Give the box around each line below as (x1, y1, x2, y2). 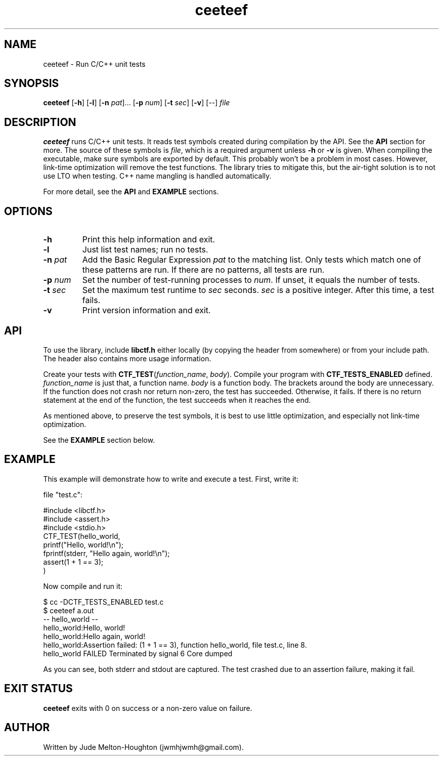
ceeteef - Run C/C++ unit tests (43, 59, 146, 68)
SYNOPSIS (4, 77, 59, 90)
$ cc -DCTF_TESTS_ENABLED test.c (43, 597, 164, 606)
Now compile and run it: (43, 581, 122, 590)
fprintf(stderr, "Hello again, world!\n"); (43, 548, 170, 558)
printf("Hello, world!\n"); (43, 540, 124, 549)
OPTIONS (4, 204, 53, 218)
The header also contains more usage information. (43, 354, 211, 363)
